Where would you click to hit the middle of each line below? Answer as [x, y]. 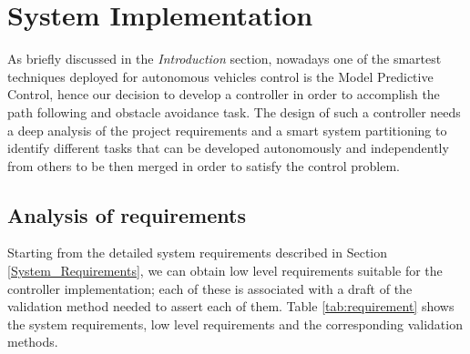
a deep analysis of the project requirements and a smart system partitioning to [227, 130]
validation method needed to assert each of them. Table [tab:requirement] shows [231, 306]
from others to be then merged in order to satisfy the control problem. [204, 165]
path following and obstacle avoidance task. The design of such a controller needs [234, 111]
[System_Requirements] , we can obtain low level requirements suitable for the [225, 271]
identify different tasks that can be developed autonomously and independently [228, 148]
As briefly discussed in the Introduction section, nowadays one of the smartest [225, 59]
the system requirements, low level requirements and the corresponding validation [235, 324]
